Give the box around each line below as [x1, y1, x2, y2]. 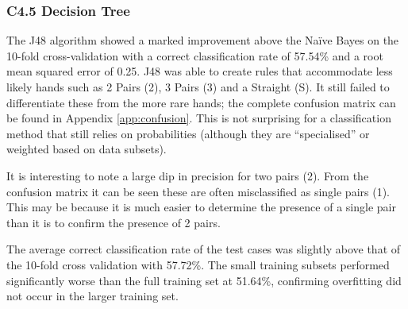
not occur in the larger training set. [6, 288, 179, 304]
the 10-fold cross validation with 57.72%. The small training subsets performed [6, 256, 390, 272]
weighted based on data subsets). [6, 141, 167, 157]
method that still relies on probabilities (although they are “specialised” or [6, 125, 370, 141]
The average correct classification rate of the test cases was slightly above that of [6, 241, 401, 257]
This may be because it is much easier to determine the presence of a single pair [6, 199, 396, 215]
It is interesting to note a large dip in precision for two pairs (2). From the [6, 167, 369, 183]
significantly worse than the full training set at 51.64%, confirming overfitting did [6, 272, 402, 288]
